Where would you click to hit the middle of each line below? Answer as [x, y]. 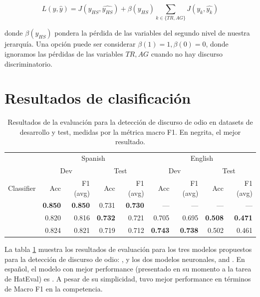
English [202, 158]
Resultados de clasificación [98, 98]
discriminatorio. [28, 63]
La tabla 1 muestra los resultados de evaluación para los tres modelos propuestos [128, 249]
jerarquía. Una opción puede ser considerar [70, 44]
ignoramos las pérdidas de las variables [64, 53]
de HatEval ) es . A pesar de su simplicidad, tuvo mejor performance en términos [128, 278]
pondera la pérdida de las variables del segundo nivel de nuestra [152, 33]
